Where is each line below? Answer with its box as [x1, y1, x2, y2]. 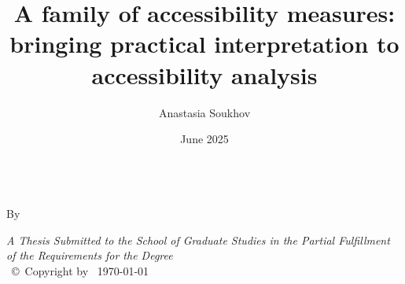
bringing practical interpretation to [9, 28, 399, 60]
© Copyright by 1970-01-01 [11, 263, 149, 279]
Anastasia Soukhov [158, 104, 251, 120]
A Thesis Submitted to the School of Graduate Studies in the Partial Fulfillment [6, 231, 390, 248]
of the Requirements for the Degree [6, 247, 173, 264]
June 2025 [180, 131, 229, 147]
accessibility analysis [91, 58, 318, 90]
